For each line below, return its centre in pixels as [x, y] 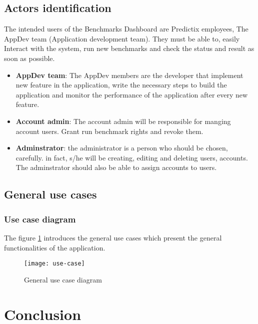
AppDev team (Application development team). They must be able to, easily [122, 38]
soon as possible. [29, 58]
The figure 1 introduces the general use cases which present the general [113, 237]
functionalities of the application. [55, 247]
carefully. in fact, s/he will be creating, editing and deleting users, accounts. [132, 157]
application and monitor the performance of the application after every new [132, 94]
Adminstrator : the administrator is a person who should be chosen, [122, 148]
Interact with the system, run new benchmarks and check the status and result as [129, 48]
